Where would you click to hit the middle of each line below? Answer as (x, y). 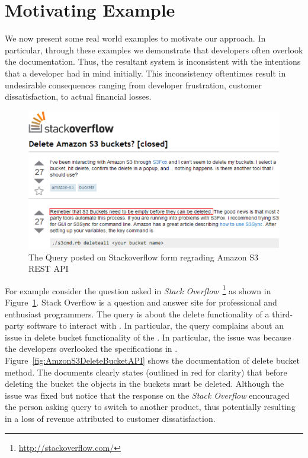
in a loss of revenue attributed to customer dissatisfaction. (110, 418)
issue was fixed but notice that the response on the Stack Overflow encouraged (147, 395)
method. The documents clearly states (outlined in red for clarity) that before (146, 372)
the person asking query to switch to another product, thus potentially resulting (150, 407)
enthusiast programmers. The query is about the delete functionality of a (137, 314)
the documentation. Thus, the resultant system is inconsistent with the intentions (153, 61)
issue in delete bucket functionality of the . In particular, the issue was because (148, 337)
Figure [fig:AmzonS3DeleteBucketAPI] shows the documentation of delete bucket (152, 360)
